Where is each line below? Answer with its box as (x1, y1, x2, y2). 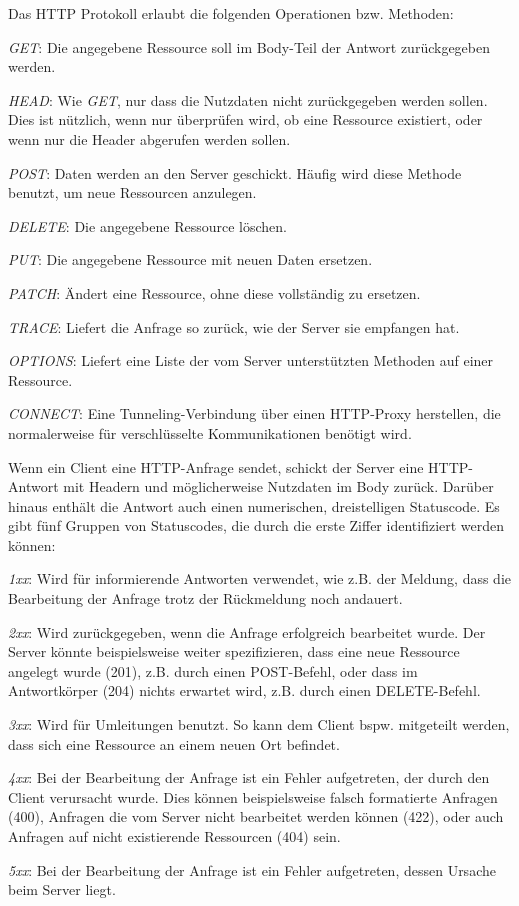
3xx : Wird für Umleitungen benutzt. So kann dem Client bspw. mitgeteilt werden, (8, 714, 510, 735)
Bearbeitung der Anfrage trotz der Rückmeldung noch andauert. (8, 588, 403, 609)
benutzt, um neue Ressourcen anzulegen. (8, 182, 257, 203)
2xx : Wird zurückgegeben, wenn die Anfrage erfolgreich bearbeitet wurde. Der (8, 621, 486, 642)
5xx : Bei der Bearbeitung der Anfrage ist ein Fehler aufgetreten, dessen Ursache (8, 859, 496, 880)
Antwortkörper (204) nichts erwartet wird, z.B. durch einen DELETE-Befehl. (8, 680, 481, 701)
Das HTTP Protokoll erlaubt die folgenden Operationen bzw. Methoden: (8, 3, 454, 23)
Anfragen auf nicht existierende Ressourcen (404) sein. (8, 826, 341, 846)
